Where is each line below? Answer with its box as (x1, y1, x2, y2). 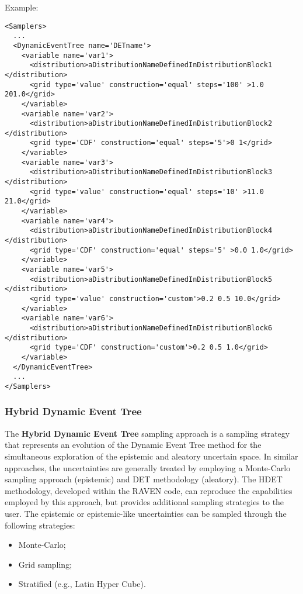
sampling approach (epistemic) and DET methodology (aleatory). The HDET (5, 473, 283, 485)
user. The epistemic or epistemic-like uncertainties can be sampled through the (5, 507, 287, 519)
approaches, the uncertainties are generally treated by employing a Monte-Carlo (5, 461, 291, 474)
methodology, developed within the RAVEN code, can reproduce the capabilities (5, 484, 292, 496)
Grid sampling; (18, 558, 72, 570)
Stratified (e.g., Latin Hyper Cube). (18, 578, 146, 590)
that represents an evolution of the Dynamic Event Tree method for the (5, 438, 262, 451)
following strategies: (5, 519, 75, 531)
